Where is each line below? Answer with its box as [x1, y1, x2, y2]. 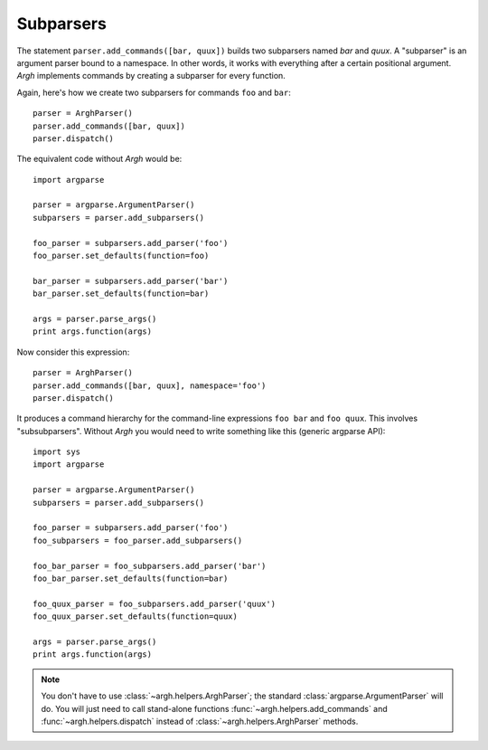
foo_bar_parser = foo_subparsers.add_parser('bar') [33, 561, 267, 571]
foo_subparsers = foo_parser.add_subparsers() [33, 535, 243, 546]
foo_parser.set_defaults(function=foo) [33, 251, 210, 261]
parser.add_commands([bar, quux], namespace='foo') [33, 380, 267, 391]
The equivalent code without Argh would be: [16, 154, 183, 165]
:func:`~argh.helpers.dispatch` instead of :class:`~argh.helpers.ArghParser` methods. [41, 716, 359, 726]
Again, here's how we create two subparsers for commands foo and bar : [16, 87, 291, 98]
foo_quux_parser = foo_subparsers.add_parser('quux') [33, 598, 276, 609]
